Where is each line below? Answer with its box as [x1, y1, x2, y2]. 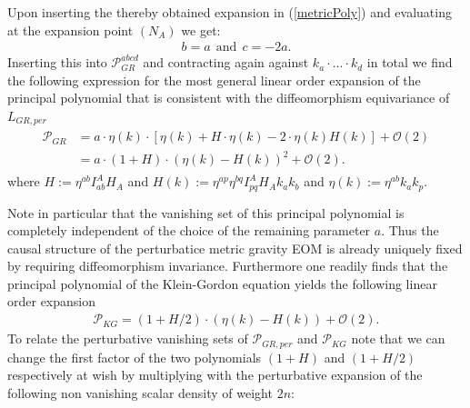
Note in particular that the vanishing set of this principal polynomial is [7, 203, 405, 222]
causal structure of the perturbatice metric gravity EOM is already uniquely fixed [7, 238, 463, 257]
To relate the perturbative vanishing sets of [7, 329, 248, 348]
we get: [181, 20, 221, 39]
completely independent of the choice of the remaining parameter [7, 221, 371, 240]
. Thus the [381, 221, 439, 240]
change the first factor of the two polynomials [7, 347, 262, 366]
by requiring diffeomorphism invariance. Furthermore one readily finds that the [7, 256, 448, 275]
